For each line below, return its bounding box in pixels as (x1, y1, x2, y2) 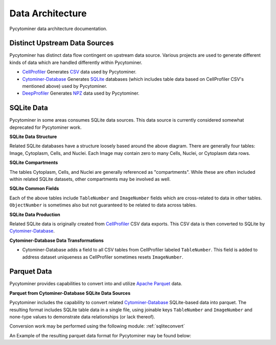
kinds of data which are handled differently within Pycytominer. (9, 59, 143, 65)
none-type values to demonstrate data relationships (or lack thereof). (9, 314, 155, 320)
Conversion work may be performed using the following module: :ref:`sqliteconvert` (9, 323, 185, 329)
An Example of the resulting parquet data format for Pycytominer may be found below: (9, 332, 192, 338)
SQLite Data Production (9, 211, 61, 217)
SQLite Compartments (9, 159, 58, 166)
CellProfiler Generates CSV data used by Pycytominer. (22, 69, 136, 75)
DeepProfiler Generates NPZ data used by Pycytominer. (22, 90, 140, 97)
